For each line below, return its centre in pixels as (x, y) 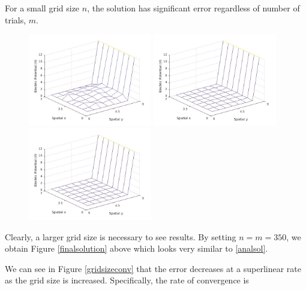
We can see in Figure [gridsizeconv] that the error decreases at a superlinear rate (153, 268)
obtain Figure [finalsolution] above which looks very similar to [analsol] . (136, 248)
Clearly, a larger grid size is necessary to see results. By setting (121, 236)
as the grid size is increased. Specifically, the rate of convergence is (127, 280)
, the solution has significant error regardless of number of (193, 8)
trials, (16, 19)
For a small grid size (42, 8)
